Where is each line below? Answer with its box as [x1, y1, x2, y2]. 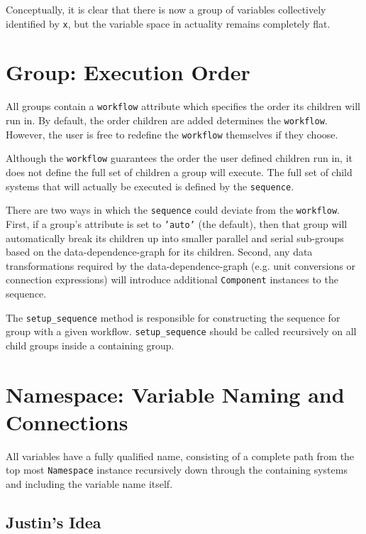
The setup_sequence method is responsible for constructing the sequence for [6, 310, 340, 325]
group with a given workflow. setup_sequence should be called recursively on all [6, 324, 357, 339]
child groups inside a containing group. [6, 337, 174, 352]
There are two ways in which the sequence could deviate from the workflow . [6, 202, 340, 217]
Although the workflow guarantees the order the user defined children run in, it [6, 151, 353, 165]
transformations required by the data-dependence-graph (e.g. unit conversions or [6, 258, 355, 273]
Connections [6, 407, 128, 436]
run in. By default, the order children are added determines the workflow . [6, 113, 328, 128]
